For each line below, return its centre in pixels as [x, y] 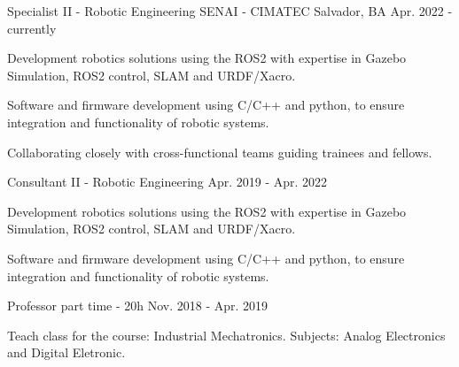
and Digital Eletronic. [66, 352]
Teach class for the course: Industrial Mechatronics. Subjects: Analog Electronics [226, 335]
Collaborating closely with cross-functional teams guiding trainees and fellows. [220, 152]
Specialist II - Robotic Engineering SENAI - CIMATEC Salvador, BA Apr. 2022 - [230, 11]
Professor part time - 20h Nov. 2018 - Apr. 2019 [138, 306]
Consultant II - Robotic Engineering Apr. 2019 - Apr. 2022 [167, 182]
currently [32, 28]
